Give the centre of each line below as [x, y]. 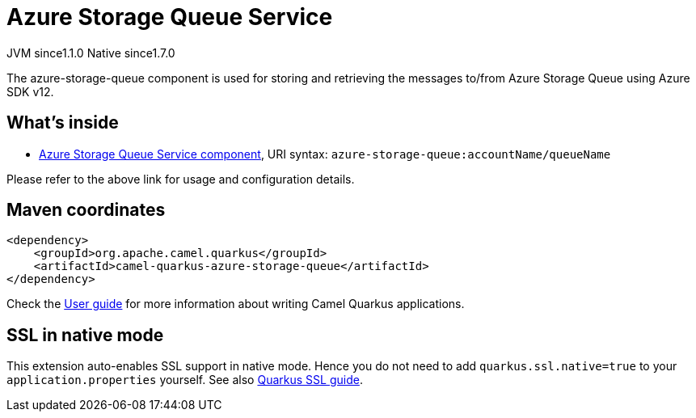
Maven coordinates [86, 210]
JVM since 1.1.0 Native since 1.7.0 [91, 53]
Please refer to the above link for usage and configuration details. [181, 179]
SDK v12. [30, 91]
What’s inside [63, 123]
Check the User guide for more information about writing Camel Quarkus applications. [236, 304]
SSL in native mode [85, 335]
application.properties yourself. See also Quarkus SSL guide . [185, 380]
